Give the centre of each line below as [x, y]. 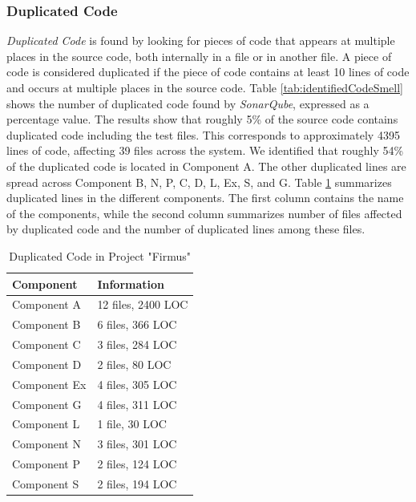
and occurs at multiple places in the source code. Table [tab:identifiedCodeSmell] [205, 87]
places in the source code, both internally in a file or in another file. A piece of [199, 56]
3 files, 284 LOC [137, 344]
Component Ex [49, 384]
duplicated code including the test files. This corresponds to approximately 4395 [203, 134]
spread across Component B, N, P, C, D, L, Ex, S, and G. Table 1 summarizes [199, 182]
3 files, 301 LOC [137, 444]
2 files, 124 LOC [137, 464]
